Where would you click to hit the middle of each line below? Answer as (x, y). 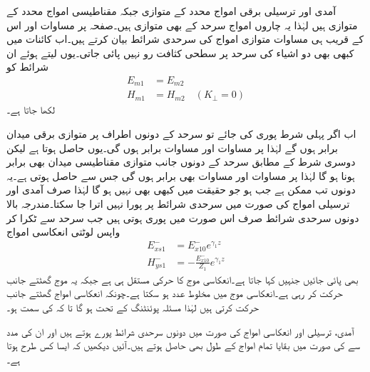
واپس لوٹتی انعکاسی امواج (63, 232)
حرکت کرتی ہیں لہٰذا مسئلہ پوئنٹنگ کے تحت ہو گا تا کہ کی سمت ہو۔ (133, 307)
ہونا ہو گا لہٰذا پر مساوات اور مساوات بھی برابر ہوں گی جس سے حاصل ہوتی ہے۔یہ (181, 175)
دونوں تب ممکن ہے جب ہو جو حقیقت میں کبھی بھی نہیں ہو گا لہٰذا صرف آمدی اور (181, 190)
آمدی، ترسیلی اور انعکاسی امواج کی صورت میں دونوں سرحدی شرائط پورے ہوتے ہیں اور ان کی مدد (180, 331)
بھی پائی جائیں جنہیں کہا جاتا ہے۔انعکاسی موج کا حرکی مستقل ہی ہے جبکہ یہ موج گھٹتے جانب (183, 279)
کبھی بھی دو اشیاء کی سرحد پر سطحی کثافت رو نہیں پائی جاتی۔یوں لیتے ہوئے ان (180, 52)
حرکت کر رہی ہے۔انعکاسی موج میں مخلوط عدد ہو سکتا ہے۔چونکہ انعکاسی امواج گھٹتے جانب (175, 293)
